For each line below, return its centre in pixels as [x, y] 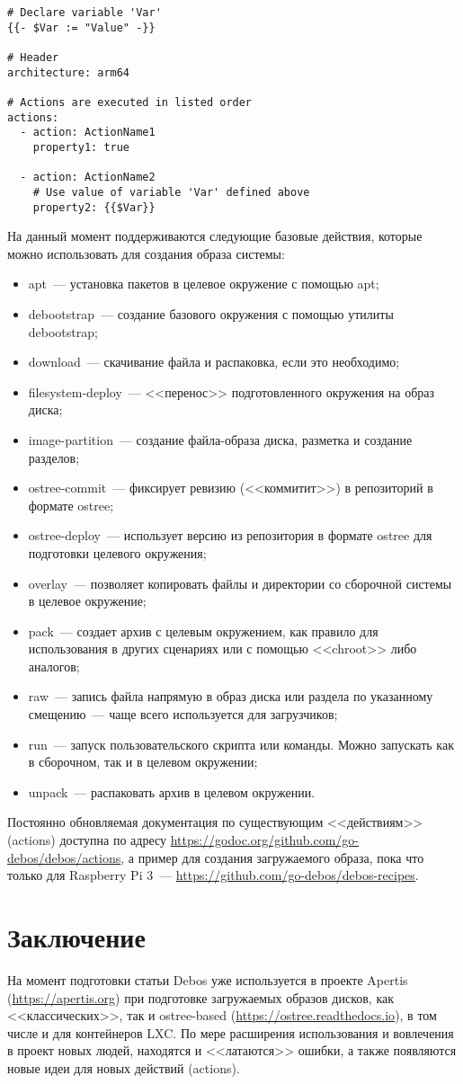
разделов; [54, 457]
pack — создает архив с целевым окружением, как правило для [203, 631]
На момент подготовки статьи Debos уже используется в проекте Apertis [208, 979]
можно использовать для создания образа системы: [146, 253]
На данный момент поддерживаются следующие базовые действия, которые [215, 236]
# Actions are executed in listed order [130, 102]
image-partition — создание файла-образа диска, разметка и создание [220, 439]
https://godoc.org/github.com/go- [265, 840]
